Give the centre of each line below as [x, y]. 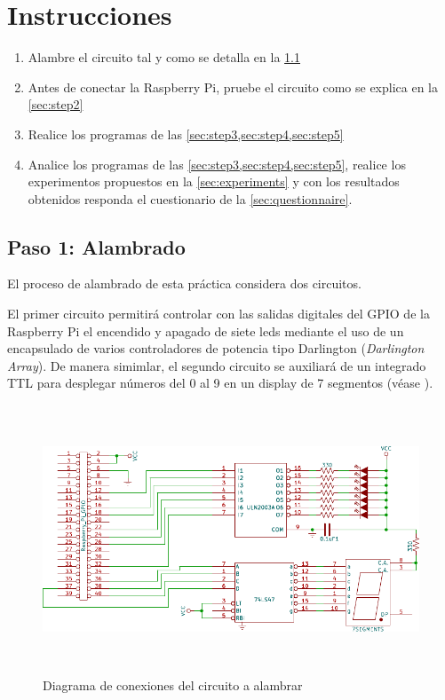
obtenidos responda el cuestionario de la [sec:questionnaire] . [190, 198]
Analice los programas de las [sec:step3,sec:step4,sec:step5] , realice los [217, 164]
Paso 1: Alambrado [96, 246]
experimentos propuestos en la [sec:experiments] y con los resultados [214, 181]
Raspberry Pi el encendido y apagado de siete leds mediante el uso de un [206, 330]
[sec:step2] [56, 104]
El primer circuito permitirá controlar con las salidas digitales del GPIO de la [219, 314]
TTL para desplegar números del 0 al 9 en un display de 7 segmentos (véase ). [220, 383]
